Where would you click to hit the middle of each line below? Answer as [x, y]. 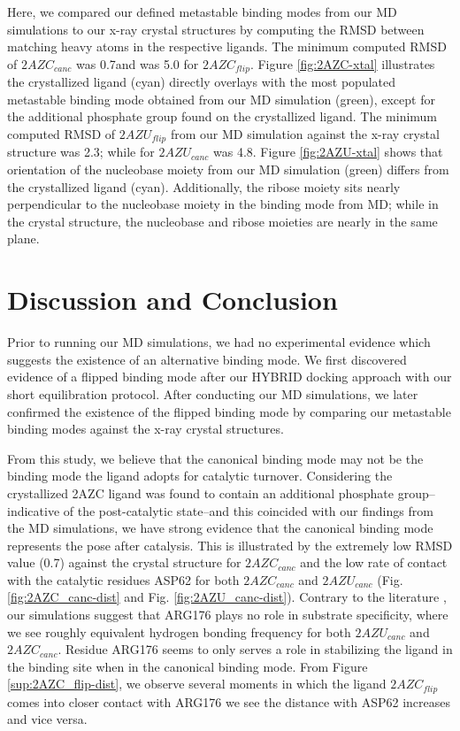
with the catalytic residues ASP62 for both [123, 579]
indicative [34, 510]
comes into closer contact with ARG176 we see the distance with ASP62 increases [229, 701]
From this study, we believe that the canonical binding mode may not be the [215, 458]
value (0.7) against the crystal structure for [124, 562]
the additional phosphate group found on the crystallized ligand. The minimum [222, 116]
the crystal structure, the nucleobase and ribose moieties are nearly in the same [222, 221]
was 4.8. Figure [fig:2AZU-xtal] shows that [328, 152]
